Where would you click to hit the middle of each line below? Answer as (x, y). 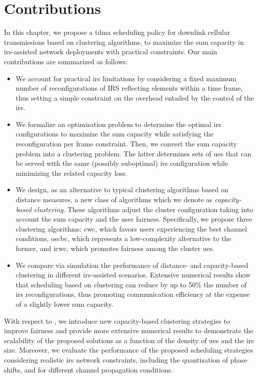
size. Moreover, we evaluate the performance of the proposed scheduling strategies (129, 350)
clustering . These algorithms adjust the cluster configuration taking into (144, 209)
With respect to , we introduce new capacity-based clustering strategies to (117, 320)
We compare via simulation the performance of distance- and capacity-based (132, 265)
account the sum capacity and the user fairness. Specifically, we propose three (134, 219)
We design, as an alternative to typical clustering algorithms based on (122, 189)
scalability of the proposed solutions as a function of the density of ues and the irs (129, 340)
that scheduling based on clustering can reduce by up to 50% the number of (131, 284)
